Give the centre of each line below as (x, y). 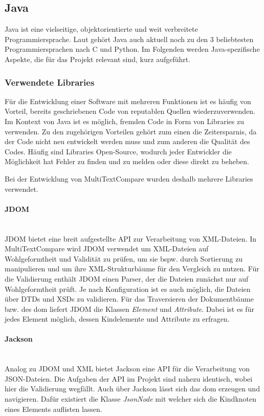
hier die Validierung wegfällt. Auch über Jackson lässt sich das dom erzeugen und (132, 389)
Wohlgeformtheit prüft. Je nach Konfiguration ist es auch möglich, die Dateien (128, 289)
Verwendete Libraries (50, 82)
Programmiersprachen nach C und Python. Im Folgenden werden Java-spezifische (132, 49)
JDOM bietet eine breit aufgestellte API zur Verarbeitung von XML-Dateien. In (131, 238)
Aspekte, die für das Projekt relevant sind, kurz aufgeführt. (98, 59)
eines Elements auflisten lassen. (53, 409)
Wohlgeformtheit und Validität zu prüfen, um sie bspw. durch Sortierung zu (124, 258)
